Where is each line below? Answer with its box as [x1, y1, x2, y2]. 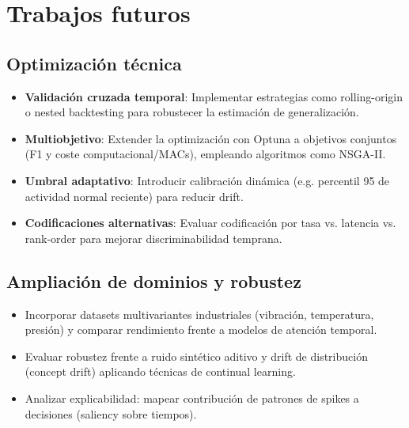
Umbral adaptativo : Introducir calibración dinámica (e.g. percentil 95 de [25, 172, 390, 188]
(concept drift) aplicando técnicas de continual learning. [25, 363, 296, 380]
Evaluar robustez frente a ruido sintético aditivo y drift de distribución [25, 347, 368, 364]
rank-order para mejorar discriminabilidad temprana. [25, 229, 282, 246]
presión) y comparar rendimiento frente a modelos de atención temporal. [25, 321, 377, 338]
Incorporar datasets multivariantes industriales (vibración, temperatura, [25, 305, 374, 322]
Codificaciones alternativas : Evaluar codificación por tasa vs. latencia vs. [25, 214, 396, 231]
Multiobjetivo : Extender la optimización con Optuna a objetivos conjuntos [25, 130, 397, 146]
